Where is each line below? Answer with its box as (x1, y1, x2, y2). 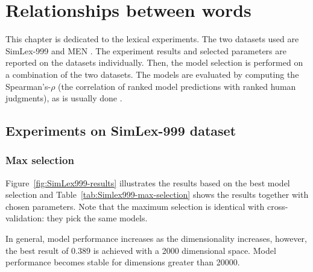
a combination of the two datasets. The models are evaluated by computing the (5, 68, 299, 80)
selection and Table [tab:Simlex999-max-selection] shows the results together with (5, 188, 309, 201)
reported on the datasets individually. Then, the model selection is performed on (5, 56, 303, 69)
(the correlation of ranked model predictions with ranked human (58, 80, 296, 92)
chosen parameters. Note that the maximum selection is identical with (5, 200, 265, 212)
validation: (5, 212, 45, 224)
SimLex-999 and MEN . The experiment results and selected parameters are (5, 44, 286, 57)
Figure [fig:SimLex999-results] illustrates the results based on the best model (5, 176, 290, 189)
